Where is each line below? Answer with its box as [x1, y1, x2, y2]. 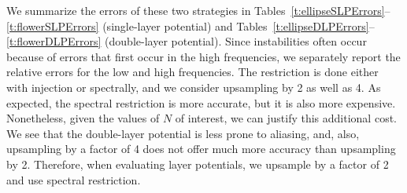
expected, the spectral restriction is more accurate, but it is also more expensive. [6, 94, 396, 111]
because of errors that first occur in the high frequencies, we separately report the [6, 48, 401, 64]
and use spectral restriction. [6, 171, 141, 188]
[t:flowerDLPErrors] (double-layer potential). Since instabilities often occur [6, 33, 367, 49]
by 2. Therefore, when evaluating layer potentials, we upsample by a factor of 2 [6, 155, 389, 172]
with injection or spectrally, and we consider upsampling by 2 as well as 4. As [6, 78, 381, 95]
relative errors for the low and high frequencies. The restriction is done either [6, 64, 379, 80]
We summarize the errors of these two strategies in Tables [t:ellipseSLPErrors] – [6, 2, 390, 18]
